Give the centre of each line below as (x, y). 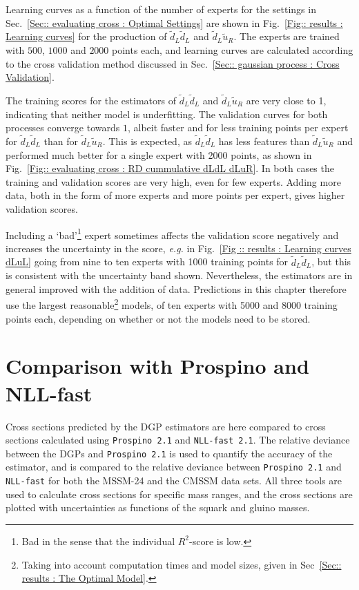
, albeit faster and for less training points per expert (238, 127)
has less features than (264, 141)
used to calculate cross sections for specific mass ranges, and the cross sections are (179, 494)
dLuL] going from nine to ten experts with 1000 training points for (147, 261)
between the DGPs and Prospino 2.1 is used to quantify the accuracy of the (169, 453)
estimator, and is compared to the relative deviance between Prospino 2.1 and (174, 467)
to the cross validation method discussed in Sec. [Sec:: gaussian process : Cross (173, 63)
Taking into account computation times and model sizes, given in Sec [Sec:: (182, 564)
